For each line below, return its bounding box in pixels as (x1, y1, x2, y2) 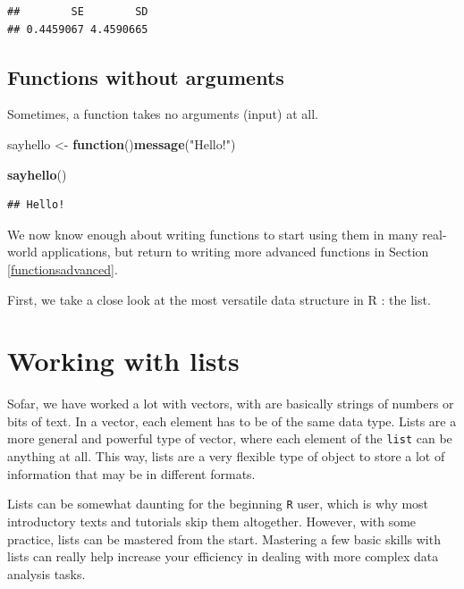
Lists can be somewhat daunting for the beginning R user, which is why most (7, 494, 429, 513)
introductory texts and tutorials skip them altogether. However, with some (7, 511, 417, 530)
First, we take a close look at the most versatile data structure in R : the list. (7, 290, 431, 308)
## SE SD (7, 5, 148, 18)
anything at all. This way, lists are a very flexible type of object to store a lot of (7, 447, 445, 466)
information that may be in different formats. (7, 464, 256, 483)
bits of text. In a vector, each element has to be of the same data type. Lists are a (7, 411, 457, 430)
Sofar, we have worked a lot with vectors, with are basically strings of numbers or (7, 394, 454, 413)
